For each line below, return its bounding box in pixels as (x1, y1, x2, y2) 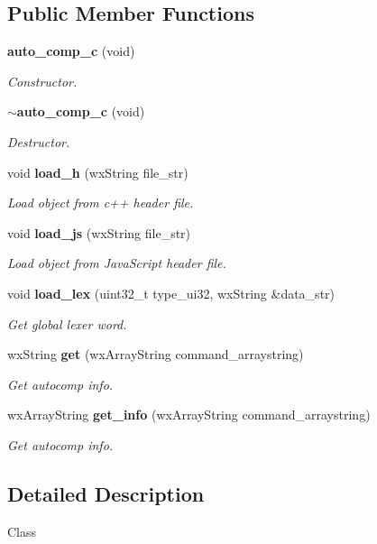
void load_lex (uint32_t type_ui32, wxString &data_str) (7, 283, 336, 302)
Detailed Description (7, 479, 205, 507)
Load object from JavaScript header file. (7, 254, 226, 272)
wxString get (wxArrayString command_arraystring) (7, 345, 304, 364)
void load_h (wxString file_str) (7, 162, 188, 181)
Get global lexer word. (7, 314, 127, 333)
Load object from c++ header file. (7, 193, 194, 212)
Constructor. (7, 71, 78, 90)
